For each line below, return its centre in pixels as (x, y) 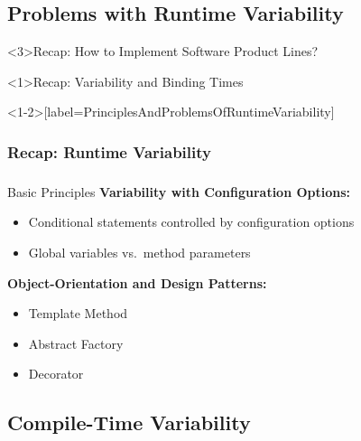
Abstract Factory (76, 343)
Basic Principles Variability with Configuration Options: (179, 191)
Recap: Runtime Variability (109, 151)
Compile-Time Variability (129, 422)
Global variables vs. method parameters (139, 252)
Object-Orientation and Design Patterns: (137, 282)
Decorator (56, 374)
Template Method (78, 313)
